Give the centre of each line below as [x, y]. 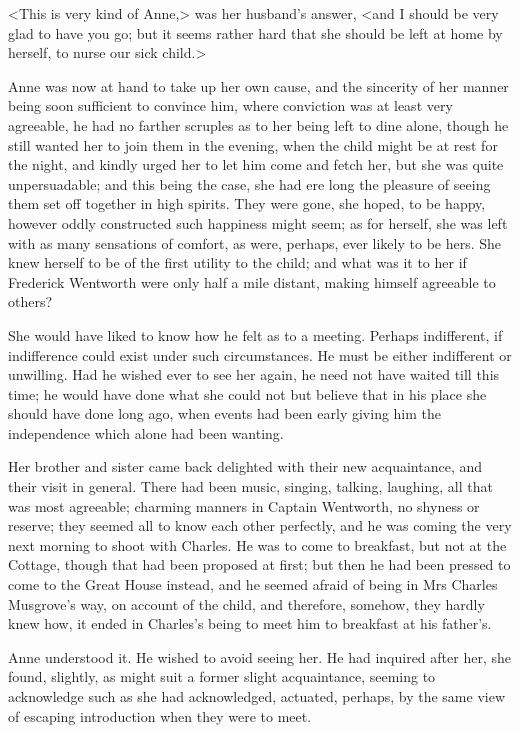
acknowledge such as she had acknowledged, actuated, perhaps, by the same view [256, 696]
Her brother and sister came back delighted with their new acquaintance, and [245, 466]
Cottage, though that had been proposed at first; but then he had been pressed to [259, 564]
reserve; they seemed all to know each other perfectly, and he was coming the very [260, 525]
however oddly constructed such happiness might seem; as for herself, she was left [258, 222]
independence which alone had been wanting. [146, 432]
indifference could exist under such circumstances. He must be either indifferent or [260, 354]
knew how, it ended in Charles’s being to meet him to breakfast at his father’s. [250, 623]
